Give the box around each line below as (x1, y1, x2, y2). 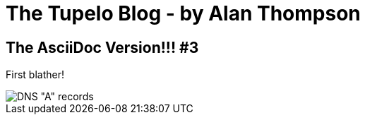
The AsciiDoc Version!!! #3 (6, 38, 199, 56)
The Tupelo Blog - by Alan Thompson (6, 1, 361, 25)
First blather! (6, 68, 64, 81)
